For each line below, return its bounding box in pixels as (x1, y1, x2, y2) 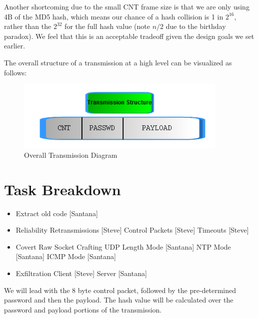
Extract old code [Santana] (15, 208, 98, 218)
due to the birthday (165, 21, 226, 31)
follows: (4, 67, 27, 77)
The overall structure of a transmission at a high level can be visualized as (4, 57, 232, 67)
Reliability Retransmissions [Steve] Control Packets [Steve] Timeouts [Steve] (15, 225, 249, 235)
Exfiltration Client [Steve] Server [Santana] (15, 268, 147, 279)
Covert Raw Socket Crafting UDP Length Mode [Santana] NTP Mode (15, 241, 231, 252)
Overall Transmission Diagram (24, 149, 117, 160)
